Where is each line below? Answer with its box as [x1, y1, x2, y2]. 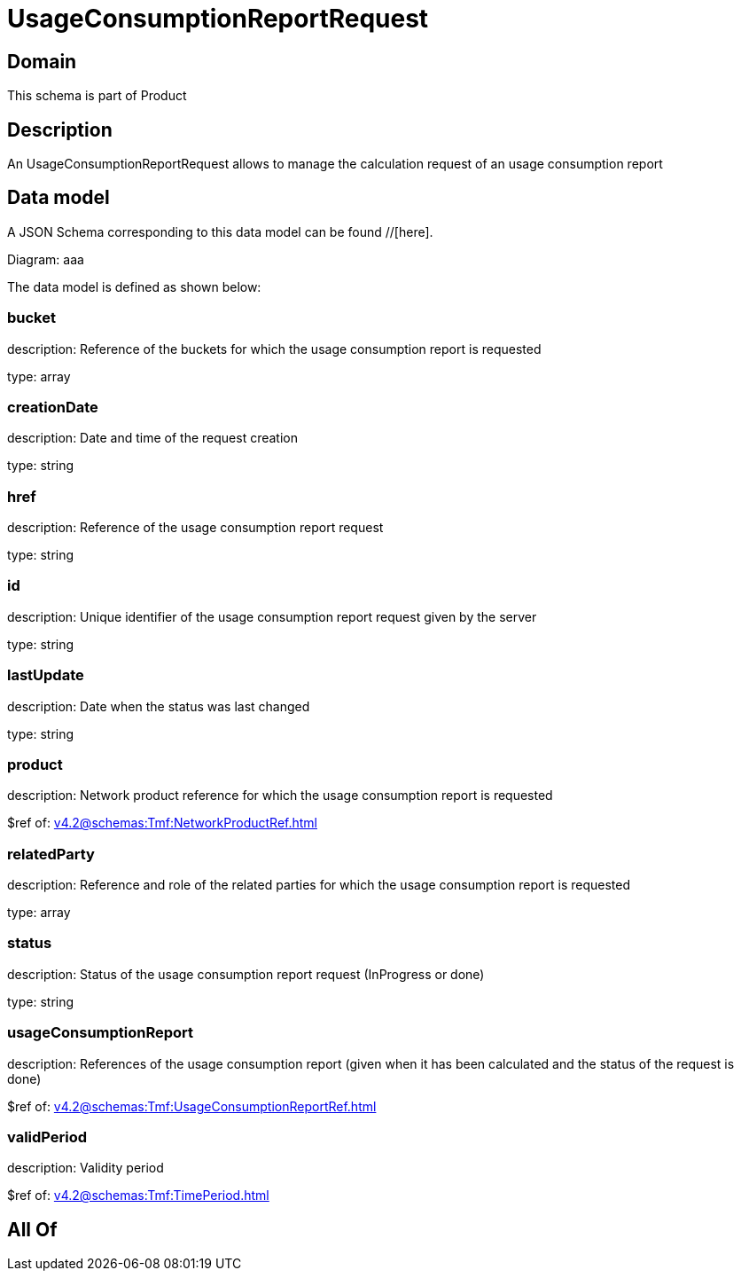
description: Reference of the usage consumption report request [7, 520, 384, 536]
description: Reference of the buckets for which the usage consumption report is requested [7, 341, 542, 357]
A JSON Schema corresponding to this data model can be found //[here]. [7, 223, 433, 239]
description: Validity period [7, 1160, 164, 1176]
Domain [7, 50, 77, 73]
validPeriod [7, 1127, 88, 1146]
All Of [7, 1218, 58, 1241]
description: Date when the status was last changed [7, 698, 310, 714]
